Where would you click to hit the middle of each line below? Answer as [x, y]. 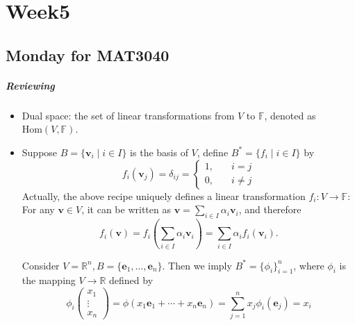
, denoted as [290, 115]
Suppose [40, 152]
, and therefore [270, 209]
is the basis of [159, 152]
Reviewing [30, 85]
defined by [131, 280]
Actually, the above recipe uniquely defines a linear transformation [164, 195]
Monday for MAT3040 [88, 55]
